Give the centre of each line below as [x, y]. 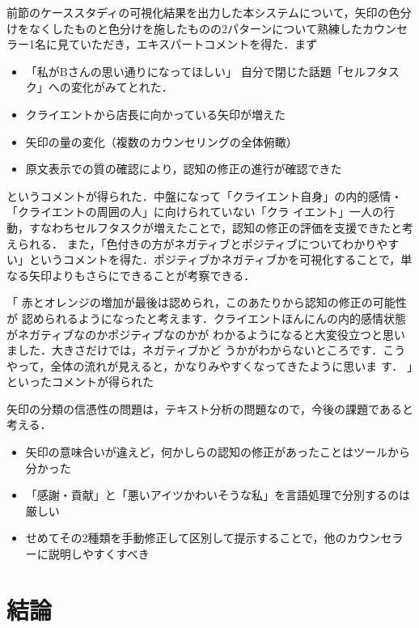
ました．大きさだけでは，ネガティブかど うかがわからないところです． [195, 350]
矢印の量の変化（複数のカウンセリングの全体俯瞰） [161, 141]
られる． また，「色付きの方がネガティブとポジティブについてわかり [197, 243]
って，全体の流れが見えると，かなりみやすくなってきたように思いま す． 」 [215, 365]
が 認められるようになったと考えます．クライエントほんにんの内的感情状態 [206, 318]
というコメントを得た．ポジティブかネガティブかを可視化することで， [215, 259]
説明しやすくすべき [99, 554]
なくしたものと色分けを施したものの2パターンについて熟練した [195, 28]
